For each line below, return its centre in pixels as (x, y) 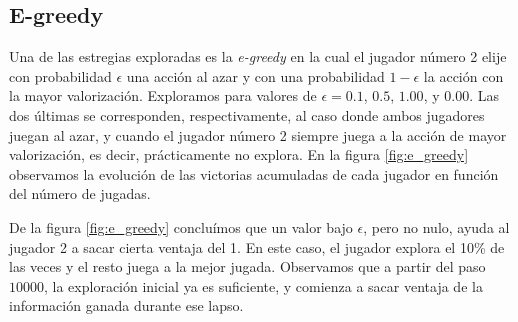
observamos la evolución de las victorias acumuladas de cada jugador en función (254, 173)
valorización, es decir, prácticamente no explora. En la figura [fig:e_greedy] (239, 154)
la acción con (463, 75)
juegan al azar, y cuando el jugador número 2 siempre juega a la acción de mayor (258, 134)
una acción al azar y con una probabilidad (255, 75)
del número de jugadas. (80, 193)
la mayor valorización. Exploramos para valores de (163, 95)
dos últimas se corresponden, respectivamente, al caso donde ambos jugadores (247, 114)
